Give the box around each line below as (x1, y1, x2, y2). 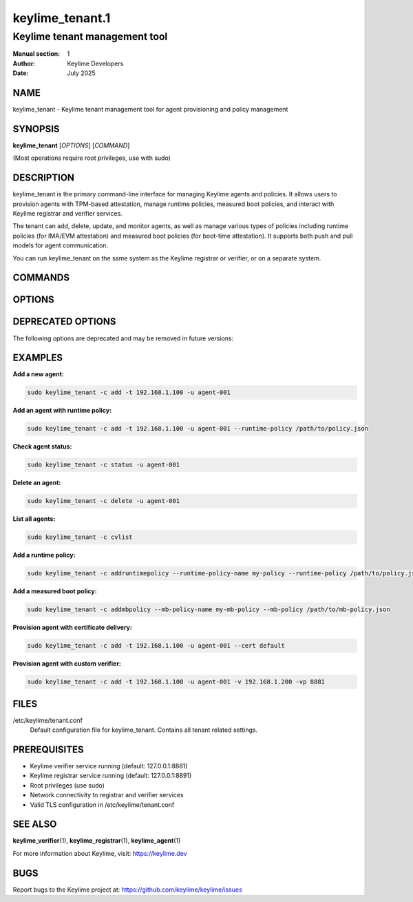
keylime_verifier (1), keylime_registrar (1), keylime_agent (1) (12, 837, 181, 845)
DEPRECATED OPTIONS (12, 316, 116, 327)
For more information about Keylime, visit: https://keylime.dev (12, 849, 187, 857)
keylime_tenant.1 (12, 10, 111, 25)
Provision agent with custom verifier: (12, 659, 122, 668)
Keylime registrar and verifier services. (12, 209, 123, 218)
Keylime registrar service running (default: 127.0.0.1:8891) (30, 772, 192, 780)
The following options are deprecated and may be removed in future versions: (12, 334, 234, 342)
